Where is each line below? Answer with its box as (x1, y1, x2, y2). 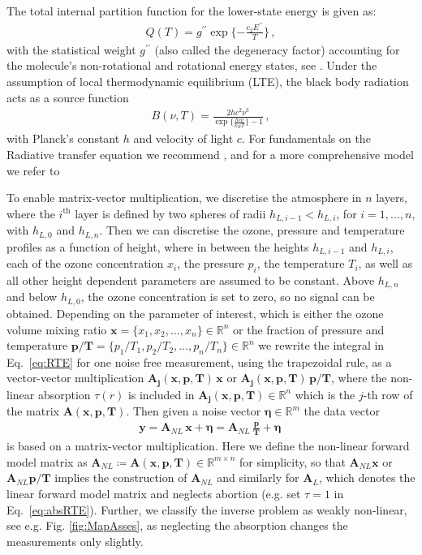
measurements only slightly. (6, 532, 144, 549)
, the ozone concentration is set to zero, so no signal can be (80, 288, 375, 305)
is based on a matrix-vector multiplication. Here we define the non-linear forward (6, 437, 410, 454)
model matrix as (6, 453, 88, 470)
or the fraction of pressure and (233, 321, 385, 338)
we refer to (6, 161, 60, 179)
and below (6, 288, 58, 305)
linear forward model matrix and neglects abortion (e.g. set (6, 484, 301, 501)
